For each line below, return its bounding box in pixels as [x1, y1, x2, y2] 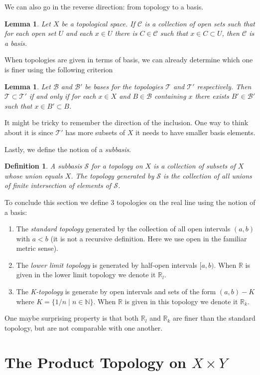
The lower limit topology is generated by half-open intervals [16, 259, 197, 270]
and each [66, 28, 93, 38]
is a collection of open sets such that [144, 18, 255, 28]
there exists [195, 91, 229, 101]
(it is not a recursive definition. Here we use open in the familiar [50, 233, 247, 243]
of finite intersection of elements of [4, 180, 112, 190]
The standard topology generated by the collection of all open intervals [16, 223, 231, 234]
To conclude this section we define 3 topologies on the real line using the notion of [4, 196, 256, 207]
